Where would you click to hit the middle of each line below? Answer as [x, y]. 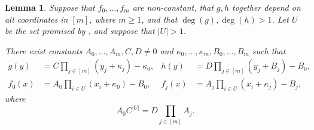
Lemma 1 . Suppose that [50, 7]
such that [269, 50]
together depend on [266, 7]
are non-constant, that [173, 7]
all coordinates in [36, 19]
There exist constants [44, 50]
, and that [159, 19]
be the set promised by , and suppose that [80, 31]
